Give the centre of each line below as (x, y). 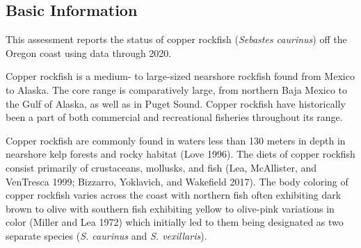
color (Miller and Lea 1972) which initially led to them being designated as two (175, 222)
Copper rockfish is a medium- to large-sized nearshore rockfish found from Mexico (180, 76)
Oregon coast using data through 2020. (89, 52)
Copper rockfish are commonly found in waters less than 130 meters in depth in (176, 140)
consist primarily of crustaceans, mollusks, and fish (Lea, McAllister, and (161, 167)
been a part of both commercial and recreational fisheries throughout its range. (174, 117)
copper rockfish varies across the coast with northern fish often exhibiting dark (174, 195)
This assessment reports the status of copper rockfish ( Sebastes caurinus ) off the (176, 39)
